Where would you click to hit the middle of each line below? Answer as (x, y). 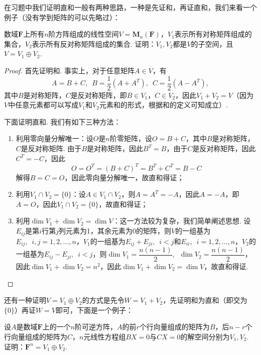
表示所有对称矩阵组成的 (213, 34)
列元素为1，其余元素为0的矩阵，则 (115, 231)
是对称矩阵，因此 (115, 148)
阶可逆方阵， (96, 327)
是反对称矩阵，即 (99, 95)
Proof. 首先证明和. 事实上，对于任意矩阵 (70, 70)
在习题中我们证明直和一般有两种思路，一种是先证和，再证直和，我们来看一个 (130, 7)
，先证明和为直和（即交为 (205, 300)
